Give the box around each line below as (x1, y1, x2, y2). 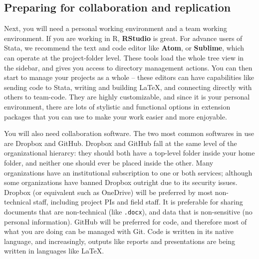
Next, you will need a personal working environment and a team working (4, 23, 227, 33)
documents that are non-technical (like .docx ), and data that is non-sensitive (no (4, 206, 253, 216)
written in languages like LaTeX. (4, 245, 104, 256)
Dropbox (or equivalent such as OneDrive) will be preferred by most (4, 186, 213, 197)
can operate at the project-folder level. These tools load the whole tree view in (4, 52, 244, 62)
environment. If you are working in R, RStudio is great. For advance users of (4, 32, 243, 43)
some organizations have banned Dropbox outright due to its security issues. (4, 177, 238, 187)
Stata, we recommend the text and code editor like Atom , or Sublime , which (4, 42, 245, 53)
